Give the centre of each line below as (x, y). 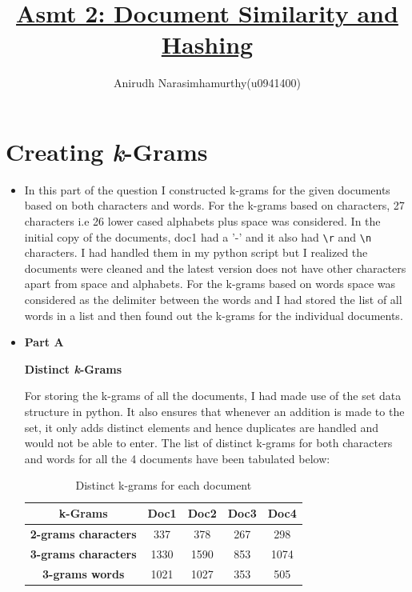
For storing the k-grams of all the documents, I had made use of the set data (213, 396)
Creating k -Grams (107, 151)
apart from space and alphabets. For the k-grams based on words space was (210, 284)
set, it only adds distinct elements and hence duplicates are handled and (201, 427)
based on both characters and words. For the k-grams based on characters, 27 (214, 205)
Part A (44, 342)
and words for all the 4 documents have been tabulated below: (177, 458)
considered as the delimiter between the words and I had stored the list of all (213, 300)
